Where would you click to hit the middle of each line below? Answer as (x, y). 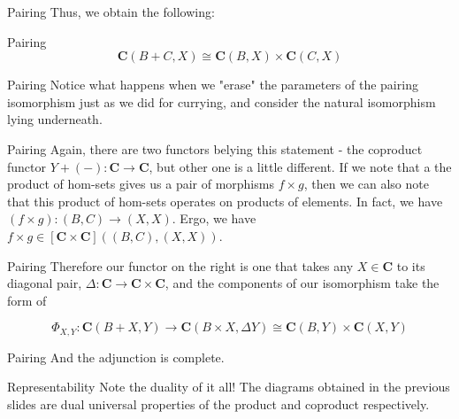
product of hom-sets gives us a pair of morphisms (141, 184)
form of (27, 300)
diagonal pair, (45, 283)
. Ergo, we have (214, 218)
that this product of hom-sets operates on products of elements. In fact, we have (225, 201)
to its (411, 265)
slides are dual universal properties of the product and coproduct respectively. (218, 403)
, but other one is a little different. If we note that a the (300, 166)
